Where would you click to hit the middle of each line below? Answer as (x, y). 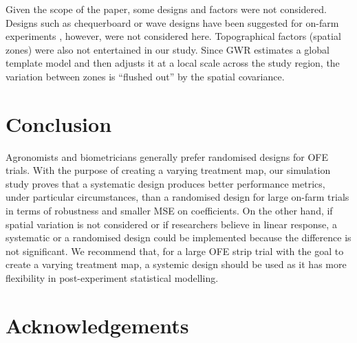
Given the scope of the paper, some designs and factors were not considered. (166, 9)
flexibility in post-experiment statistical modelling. (112, 278)
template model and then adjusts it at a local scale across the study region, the (173, 63)
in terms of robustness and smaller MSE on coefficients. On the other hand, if (169, 211)
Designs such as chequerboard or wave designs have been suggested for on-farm (172, 22)
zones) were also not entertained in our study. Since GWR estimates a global (167, 49)
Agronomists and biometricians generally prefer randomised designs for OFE (167, 156)
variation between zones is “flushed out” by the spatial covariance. (145, 76)
